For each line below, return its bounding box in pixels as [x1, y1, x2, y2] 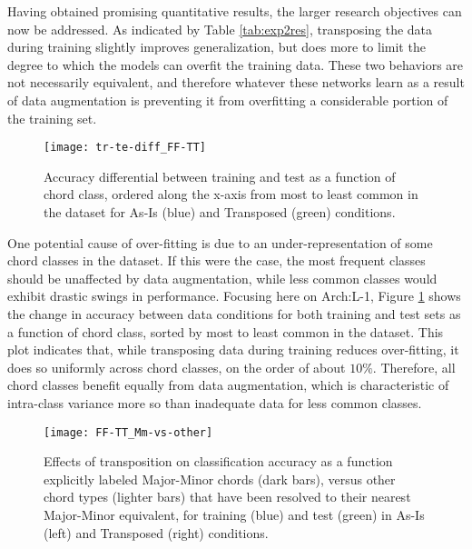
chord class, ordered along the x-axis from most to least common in [44, 185, 418, 204]
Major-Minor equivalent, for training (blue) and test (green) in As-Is [44, 504, 425, 524]
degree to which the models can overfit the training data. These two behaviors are [7, 55, 464, 74]
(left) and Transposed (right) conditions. [44, 523, 269, 542]
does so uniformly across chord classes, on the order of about [7, 357, 346, 376]
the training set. [7, 108, 97, 127]
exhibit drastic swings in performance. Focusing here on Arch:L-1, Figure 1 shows [7, 286, 461, 305]
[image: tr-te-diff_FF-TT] [44, 141, 206, 155]
